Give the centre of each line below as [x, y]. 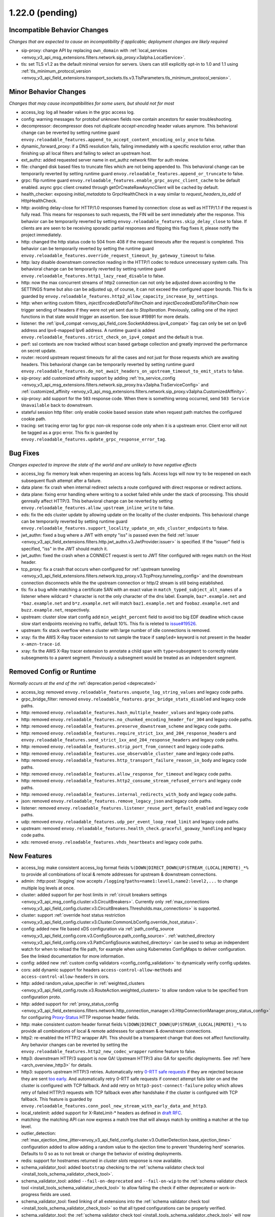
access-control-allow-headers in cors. [65, 977]
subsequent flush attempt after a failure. [61, 480]
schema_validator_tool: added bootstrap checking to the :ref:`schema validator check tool [113, 1167]
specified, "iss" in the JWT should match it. [64, 549]
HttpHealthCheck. [39, 201]
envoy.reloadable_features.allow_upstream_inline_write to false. [98, 508]
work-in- [228, 1188]
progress [30, 1195]
